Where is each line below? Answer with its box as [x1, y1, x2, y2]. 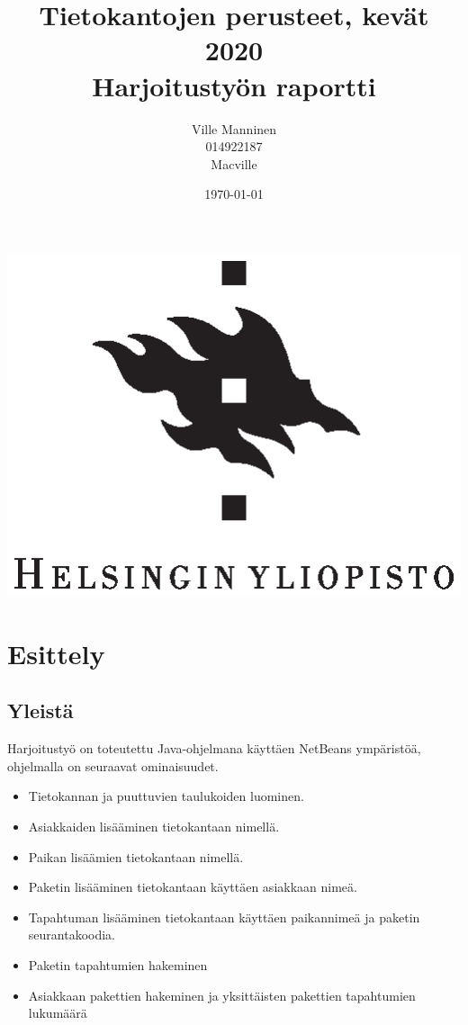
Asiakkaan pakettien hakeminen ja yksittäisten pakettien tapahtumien [28, 985, 416, 1004]
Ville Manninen [191, 119, 277, 138]
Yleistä [7, 697, 74, 724]
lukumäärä [28, 1003, 87, 1022]
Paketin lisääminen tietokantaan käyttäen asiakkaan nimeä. [28, 877, 357, 896]
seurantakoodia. [28, 925, 115, 944]
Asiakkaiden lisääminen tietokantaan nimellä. [28, 817, 280, 836]
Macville [211, 154, 257, 173]
